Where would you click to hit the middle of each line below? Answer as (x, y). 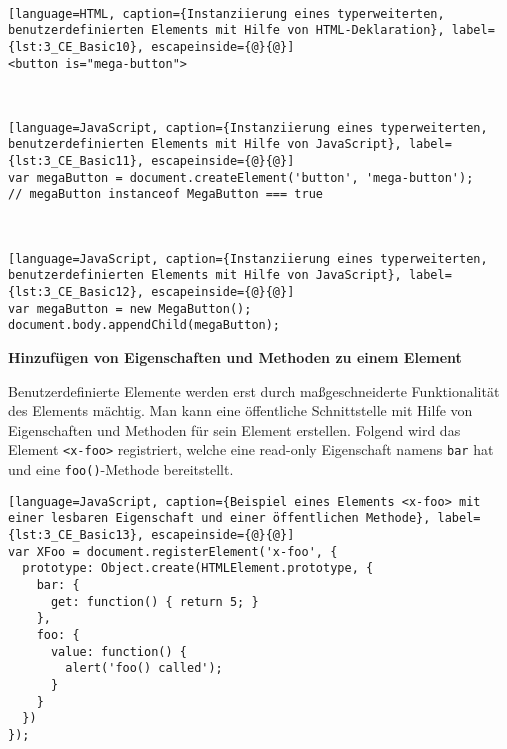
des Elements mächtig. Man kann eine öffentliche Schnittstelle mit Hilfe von (240, 410)
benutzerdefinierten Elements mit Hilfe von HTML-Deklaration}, (226, 30)
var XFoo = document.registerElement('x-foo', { (173, 551)
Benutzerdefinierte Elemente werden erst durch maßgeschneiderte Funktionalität (254, 390)
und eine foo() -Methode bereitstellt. (121, 469)
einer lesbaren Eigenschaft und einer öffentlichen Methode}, (219, 518)
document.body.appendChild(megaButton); (144, 325)
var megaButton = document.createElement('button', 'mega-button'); (241, 177)
